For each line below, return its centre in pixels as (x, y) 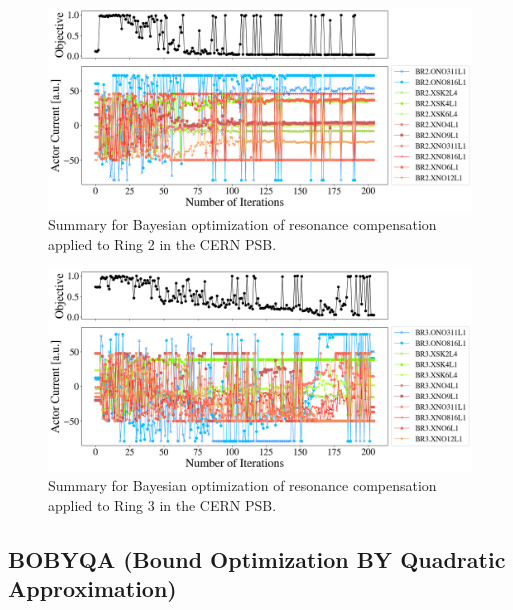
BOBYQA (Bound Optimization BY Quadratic (257, 558)
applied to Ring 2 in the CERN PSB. (162, 244)
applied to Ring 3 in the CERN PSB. (162, 504)
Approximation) (92, 588)
